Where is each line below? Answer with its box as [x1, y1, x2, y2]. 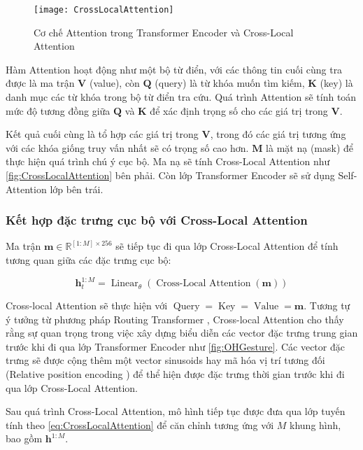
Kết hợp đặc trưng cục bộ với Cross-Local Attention [6, 211, 308, 229]
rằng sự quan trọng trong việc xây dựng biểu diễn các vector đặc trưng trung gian [6, 325, 358, 340]
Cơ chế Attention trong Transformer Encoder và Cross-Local [34, 24, 294, 39]
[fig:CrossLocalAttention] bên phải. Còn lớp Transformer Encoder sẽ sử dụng [6, 168, 335, 182]
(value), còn [89, 76, 140, 90]
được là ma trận [6, 76, 75, 90]
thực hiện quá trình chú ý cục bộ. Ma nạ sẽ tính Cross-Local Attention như [6, 154, 330, 169]
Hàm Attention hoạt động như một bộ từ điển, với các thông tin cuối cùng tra [6, 62, 343, 76]
